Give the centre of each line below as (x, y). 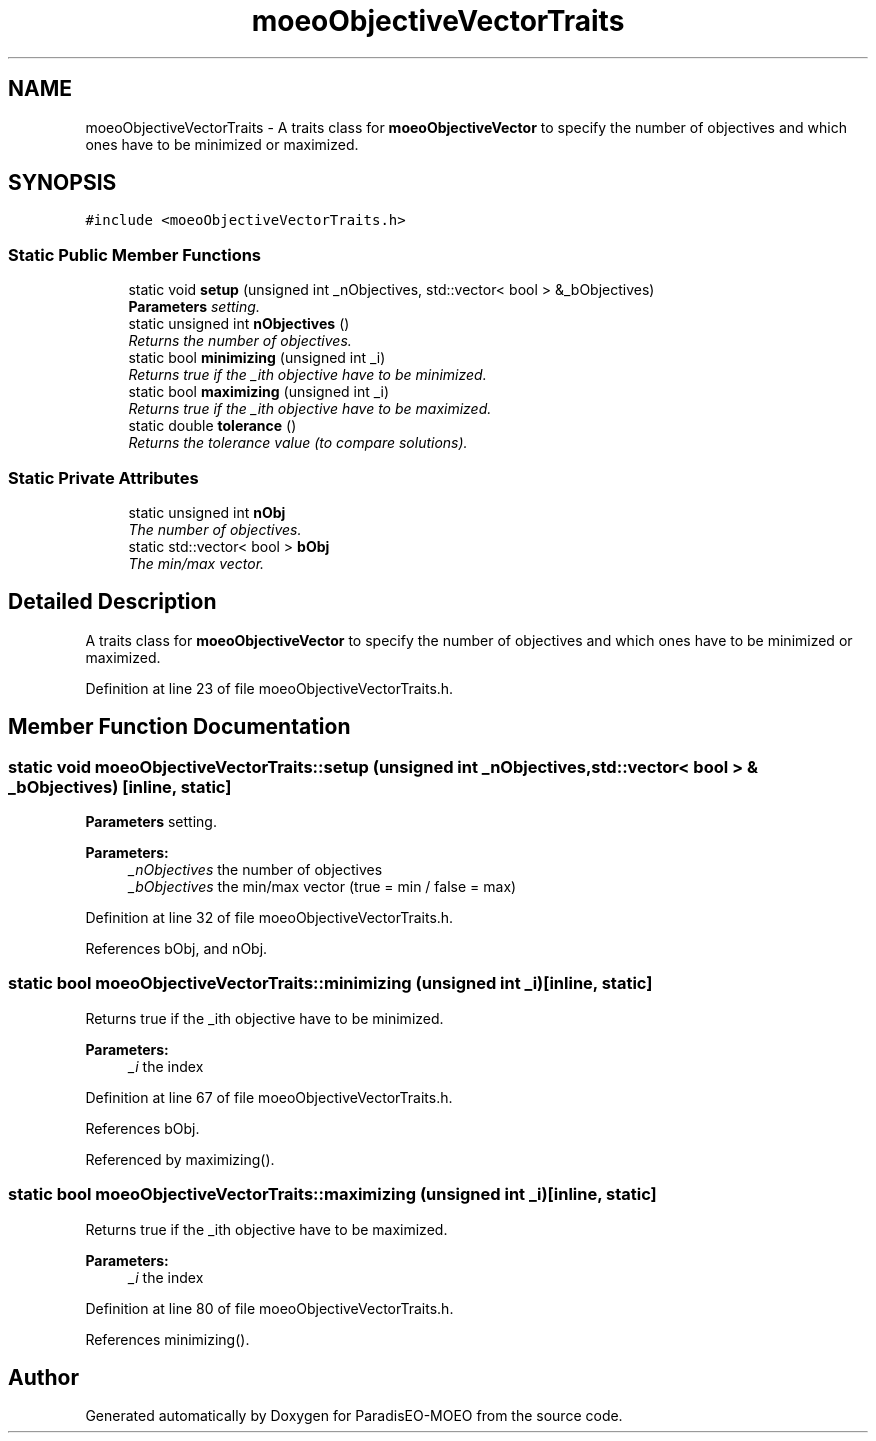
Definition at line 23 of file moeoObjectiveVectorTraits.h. (269, 688)
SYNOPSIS (62, 183)
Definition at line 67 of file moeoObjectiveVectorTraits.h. (269, 1097)
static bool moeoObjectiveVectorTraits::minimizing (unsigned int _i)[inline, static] (330, 983)
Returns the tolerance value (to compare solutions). (298, 443)
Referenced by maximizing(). (180, 1159)
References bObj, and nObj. (176, 948)
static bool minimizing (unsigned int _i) (257, 358)
